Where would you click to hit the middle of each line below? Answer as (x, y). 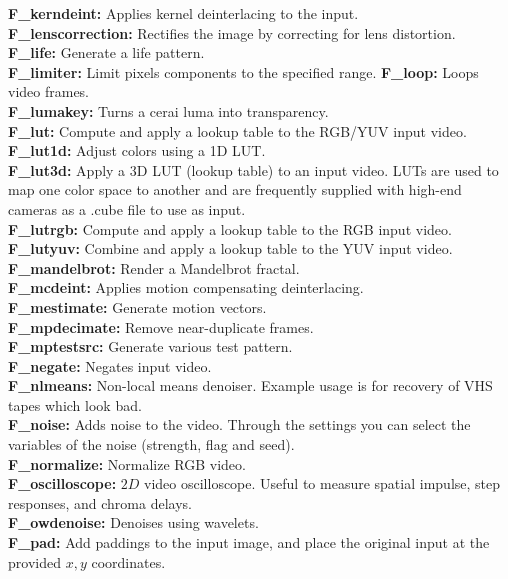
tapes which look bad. (75, 404)
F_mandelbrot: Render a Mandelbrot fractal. (154, 267)
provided (34, 561)
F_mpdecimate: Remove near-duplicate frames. (161, 326)
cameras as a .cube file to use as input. (127, 208)
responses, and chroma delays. (100, 502)
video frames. (49, 91)
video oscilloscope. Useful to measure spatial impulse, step (322, 483)
